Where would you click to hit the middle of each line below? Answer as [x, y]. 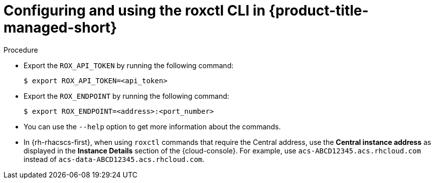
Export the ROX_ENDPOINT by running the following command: [126, 96]
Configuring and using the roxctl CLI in [134, 11]
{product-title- [319, 11]
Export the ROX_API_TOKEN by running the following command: [129, 65]
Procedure [21, 50]
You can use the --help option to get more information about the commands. [152, 126]
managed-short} [60, 28]
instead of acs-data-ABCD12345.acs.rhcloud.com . [114, 159]
